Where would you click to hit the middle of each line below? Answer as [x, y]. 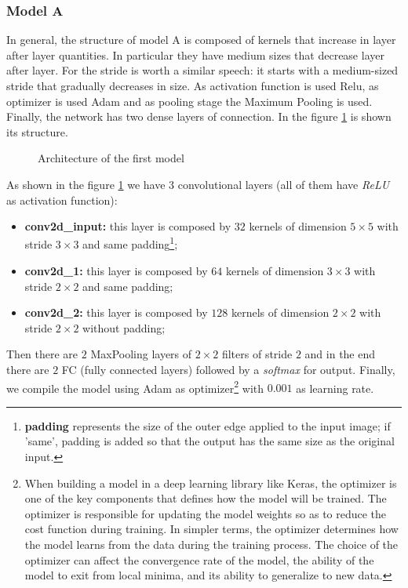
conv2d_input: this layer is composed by [128, 226]
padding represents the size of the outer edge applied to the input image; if [208, 425]
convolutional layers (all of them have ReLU [284, 184]
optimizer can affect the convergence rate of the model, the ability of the [199, 559]
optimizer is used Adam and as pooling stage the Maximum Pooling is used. [189, 101]
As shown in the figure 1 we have [86, 184]
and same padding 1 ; [130, 243]
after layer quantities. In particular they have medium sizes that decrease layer [195, 54]
